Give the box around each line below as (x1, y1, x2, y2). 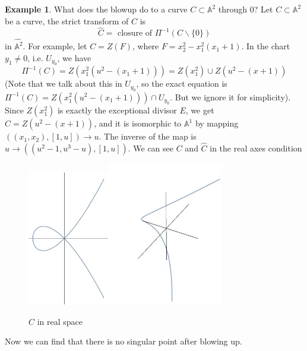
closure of (118, 29, 153, 38)
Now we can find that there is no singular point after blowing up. (5, 335, 242, 347)
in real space (37, 315, 83, 327)
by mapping (195, 117, 239, 129)
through (218, 3, 248, 15)
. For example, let (23, 40, 87, 52)
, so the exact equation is (136, 77, 227, 90)
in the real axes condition (210, 141, 302, 154)
